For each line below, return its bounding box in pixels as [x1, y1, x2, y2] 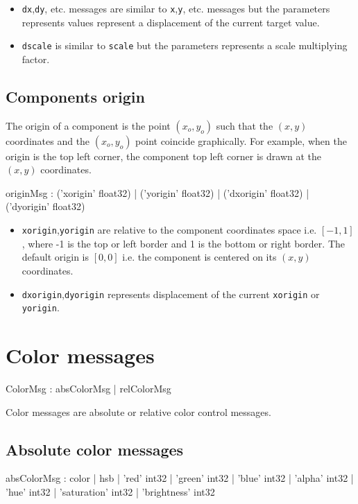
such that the [216, 118, 273, 132]
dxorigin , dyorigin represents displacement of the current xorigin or [22, 286, 320, 301]
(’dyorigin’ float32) [6, 199, 85, 214]
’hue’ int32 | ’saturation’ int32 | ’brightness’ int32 [6, 484, 215, 498]
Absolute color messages [6, 438, 184, 460]
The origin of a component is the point [6, 118, 171, 132]
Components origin [6, 85, 145, 107]
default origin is [22, 250, 89, 264]
